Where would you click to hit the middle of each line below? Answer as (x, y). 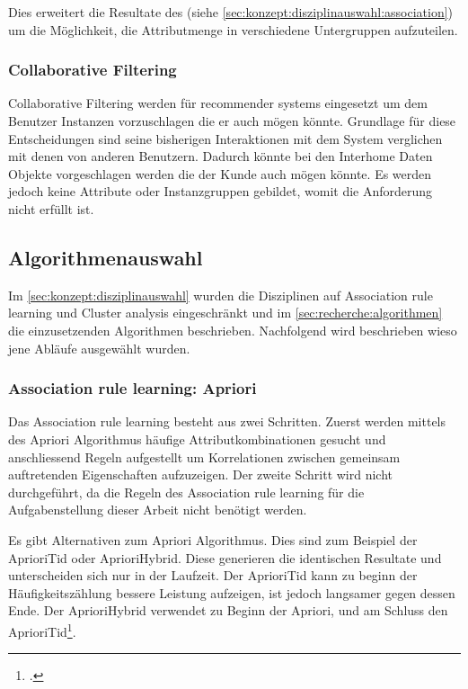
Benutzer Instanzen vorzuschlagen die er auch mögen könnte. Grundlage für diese (232, 121)
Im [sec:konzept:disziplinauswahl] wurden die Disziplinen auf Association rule (221, 295)
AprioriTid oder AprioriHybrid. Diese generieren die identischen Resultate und (225, 557)
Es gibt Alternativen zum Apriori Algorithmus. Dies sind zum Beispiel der (213, 539)
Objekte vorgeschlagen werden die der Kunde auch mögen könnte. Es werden (220, 173)
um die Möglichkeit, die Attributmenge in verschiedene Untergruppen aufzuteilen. (233, 29)
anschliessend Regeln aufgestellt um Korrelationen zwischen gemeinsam (204, 456)
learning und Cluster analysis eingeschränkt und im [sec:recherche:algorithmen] (225, 313)
